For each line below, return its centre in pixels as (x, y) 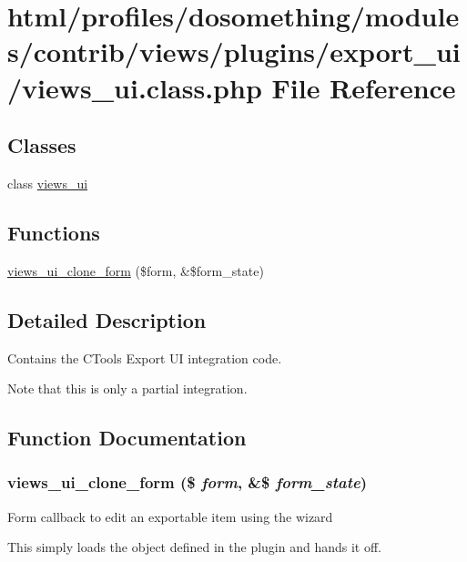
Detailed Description (107, 319)
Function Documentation (127, 438)
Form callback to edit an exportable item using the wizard (170, 516)
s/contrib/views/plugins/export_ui (234, 51)
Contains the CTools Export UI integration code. (145, 358)
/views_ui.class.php (135, 87)
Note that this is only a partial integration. (127, 388)
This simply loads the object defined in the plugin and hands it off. (195, 547)
